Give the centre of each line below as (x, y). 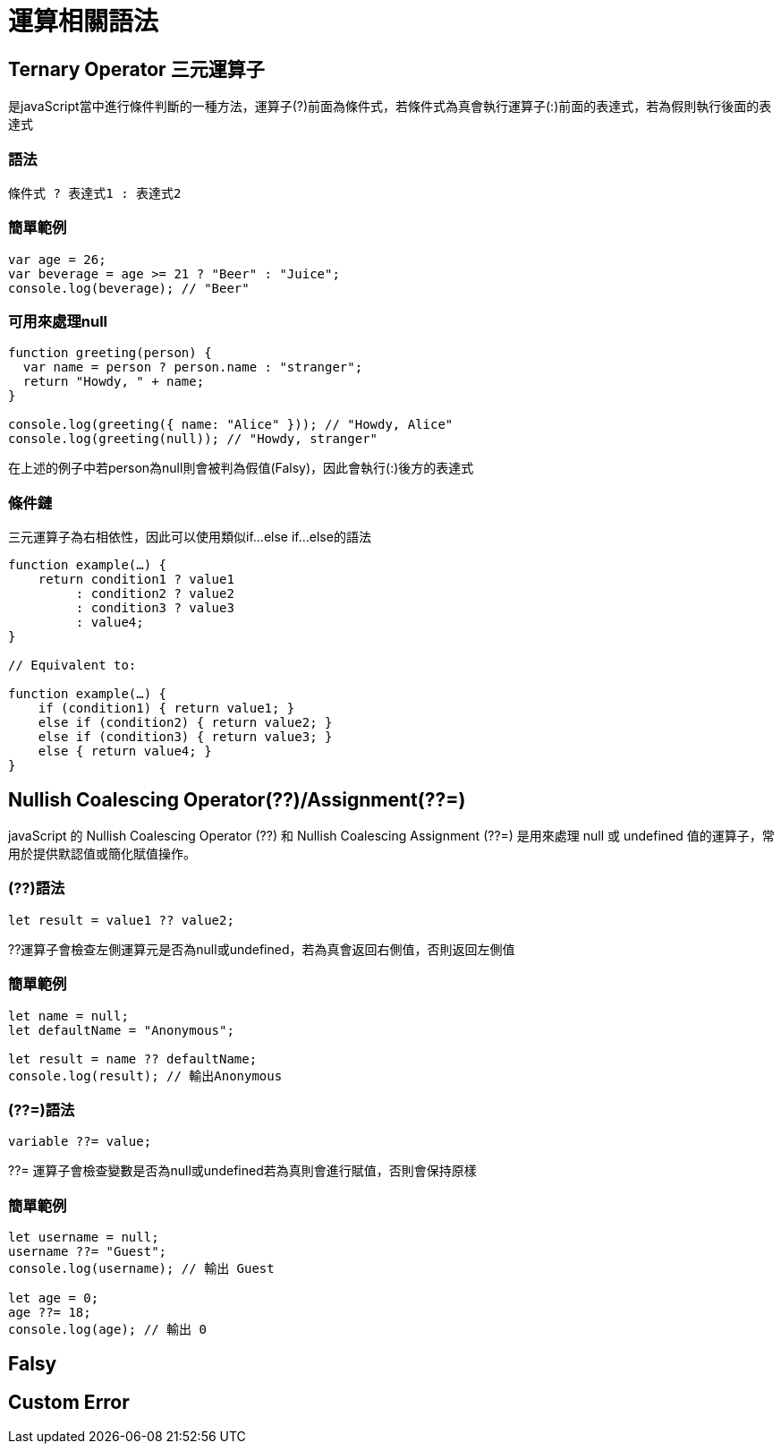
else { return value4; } (125, 751)
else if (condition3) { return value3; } (185, 737)
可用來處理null (58, 322)
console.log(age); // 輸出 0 (107, 1330)
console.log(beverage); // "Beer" (129, 288)
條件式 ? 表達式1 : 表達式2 (95, 193)
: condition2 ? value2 (155, 594)
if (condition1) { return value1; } (166, 708)
